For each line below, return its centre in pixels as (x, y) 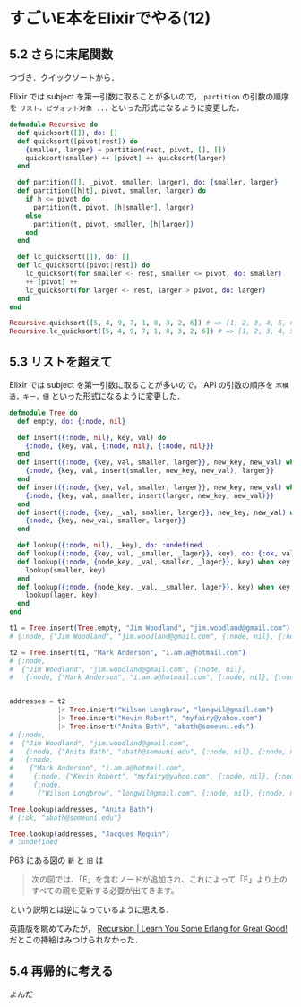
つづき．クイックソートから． (64, 77)
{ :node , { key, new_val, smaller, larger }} (106, 521)
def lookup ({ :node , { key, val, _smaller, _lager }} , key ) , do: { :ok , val (156, 554)
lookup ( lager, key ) (62, 595)
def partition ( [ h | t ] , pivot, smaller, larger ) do (112, 191)
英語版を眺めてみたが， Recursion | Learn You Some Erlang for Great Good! (149, 929)
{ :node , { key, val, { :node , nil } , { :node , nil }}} (120, 446)
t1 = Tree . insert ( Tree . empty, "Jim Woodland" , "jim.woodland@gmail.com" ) (150, 628)
